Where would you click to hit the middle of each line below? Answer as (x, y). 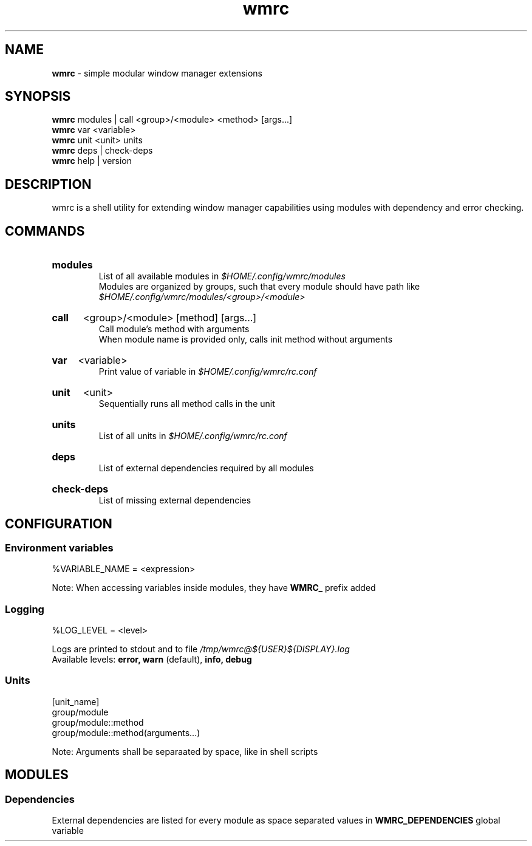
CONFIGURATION (59, 524)
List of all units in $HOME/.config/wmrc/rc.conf (193, 436)
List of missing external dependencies (175, 500)
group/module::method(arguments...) (126, 732)
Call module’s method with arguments (174, 329)
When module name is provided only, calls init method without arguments (246, 339)
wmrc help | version (92, 161)
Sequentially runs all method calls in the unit (187, 404)
